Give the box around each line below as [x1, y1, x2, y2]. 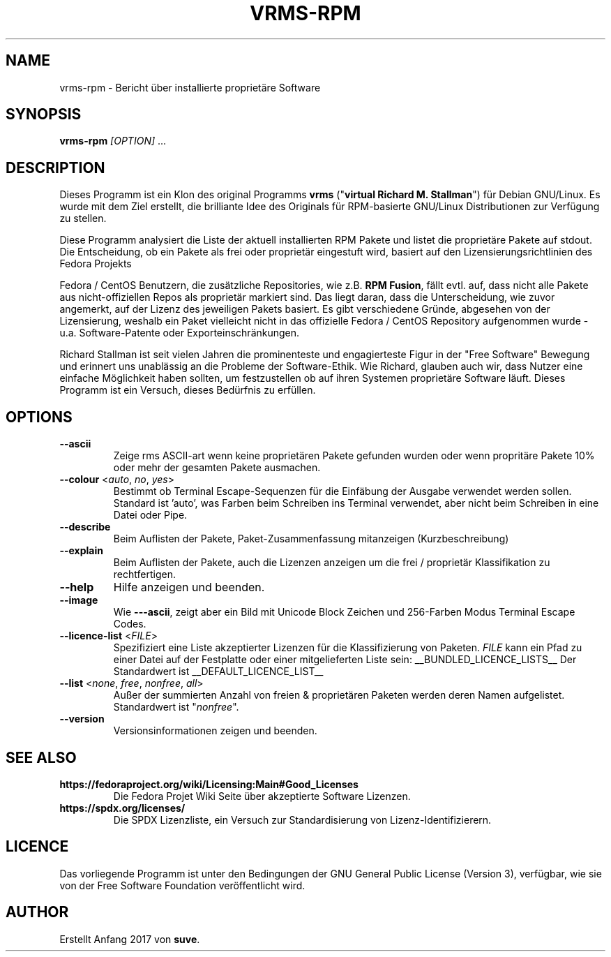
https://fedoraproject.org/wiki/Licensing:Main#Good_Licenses [59, 778, 359, 790]
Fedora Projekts [59, 258, 132, 270]
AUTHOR [6, 903, 69, 921]
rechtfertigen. [113, 568, 176, 581]
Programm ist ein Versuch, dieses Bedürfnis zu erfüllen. [59, 384, 316, 396]
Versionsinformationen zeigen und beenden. [113, 725, 317, 737]
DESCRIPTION [6, 158, 105, 177]
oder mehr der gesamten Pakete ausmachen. [113, 461, 321, 474]
